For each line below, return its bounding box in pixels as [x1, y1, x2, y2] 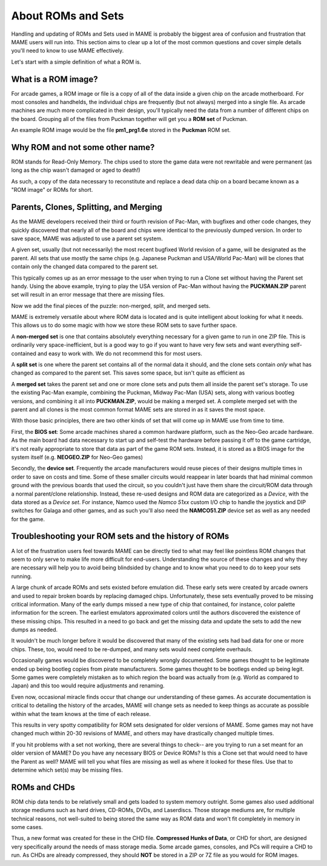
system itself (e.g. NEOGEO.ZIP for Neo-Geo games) [11, 453, 144, 461]
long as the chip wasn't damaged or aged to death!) [11, 166, 140, 174]
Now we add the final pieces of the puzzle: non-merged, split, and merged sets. [11, 302, 211, 309]
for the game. [11, 515, 45, 523]
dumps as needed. [11, 626, 58, 634]
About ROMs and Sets [11, 9, 124, 22]
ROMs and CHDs [11, 782, 75, 792]
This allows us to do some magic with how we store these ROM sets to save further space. [11, 321, 237, 329]
